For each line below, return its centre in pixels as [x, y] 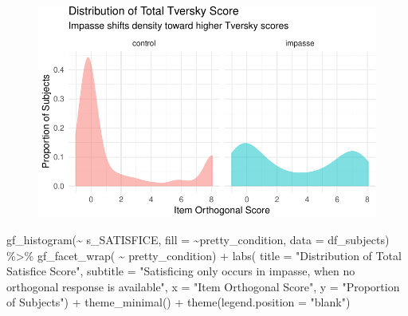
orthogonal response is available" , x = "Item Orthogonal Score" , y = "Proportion [203, 286]
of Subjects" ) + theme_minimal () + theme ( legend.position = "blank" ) [178, 302]
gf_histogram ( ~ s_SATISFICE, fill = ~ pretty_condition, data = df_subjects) [198, 239]
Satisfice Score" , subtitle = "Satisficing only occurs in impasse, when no [181, 271]
